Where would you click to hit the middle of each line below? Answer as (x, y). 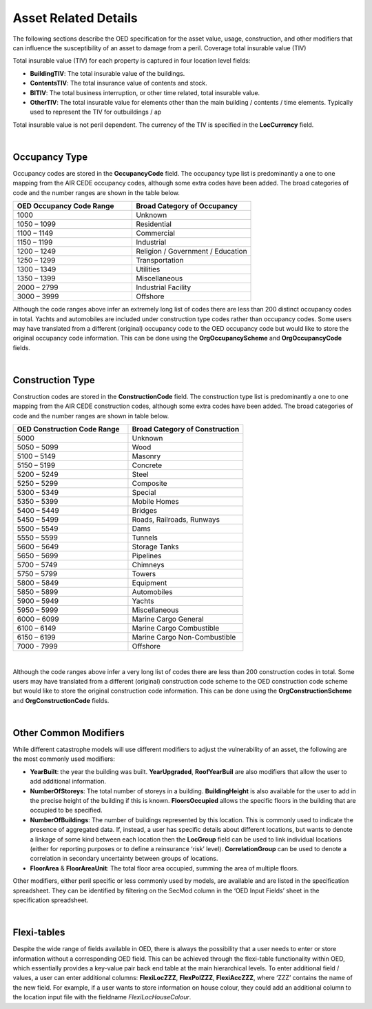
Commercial (155, 233)
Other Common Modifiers (69, 733)
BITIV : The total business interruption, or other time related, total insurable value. (145, 92)
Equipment (149, 583)
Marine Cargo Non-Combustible (184, 638)
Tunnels (145, 538)
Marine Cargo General (168, 619)
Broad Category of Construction (186, 429)
